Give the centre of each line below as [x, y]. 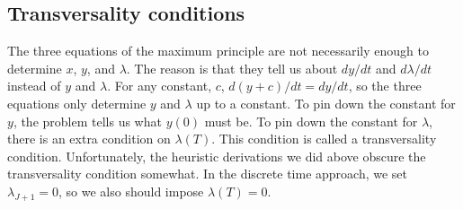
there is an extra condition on [89, 139]
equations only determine [77, 103]
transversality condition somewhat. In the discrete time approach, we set [208, 174]
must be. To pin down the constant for [311, 121]
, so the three [385, 86]
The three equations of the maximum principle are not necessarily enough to [218, 51]
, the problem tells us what [87, 121]
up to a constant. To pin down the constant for [326, 103]
